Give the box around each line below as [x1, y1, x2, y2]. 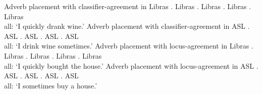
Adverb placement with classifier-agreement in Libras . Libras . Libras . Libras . [4, 1, 251, 11]
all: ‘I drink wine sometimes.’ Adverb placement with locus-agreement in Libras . [4, 40, 253, 51]
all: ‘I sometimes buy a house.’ [4, 80, 97, 90]
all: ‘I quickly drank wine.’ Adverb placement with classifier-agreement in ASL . [4, 21, 250, 31]
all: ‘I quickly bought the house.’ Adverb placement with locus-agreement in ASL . [4, 60, 258, 71]
